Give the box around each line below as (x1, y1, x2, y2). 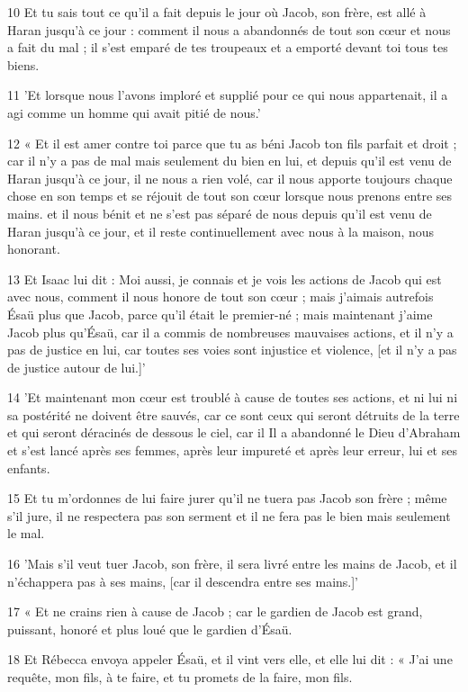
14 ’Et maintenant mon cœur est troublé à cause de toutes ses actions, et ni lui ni (7, 388, 458, 407)
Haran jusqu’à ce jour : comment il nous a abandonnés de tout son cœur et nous (7, 20, 451, 39)
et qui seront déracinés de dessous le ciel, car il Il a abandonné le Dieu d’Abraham (7, 423, 461, 442)
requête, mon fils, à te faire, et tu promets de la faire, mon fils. (7, 668, 353, 686)
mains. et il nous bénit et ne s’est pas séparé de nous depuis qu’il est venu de (7, 203, 432, 222)
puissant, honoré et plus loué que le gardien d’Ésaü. (7, 619, 292, 638)
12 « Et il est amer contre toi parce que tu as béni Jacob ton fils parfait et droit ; (7, 133, 457, 152)
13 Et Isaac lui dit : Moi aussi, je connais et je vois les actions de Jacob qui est (7, 269, 442, 288)
